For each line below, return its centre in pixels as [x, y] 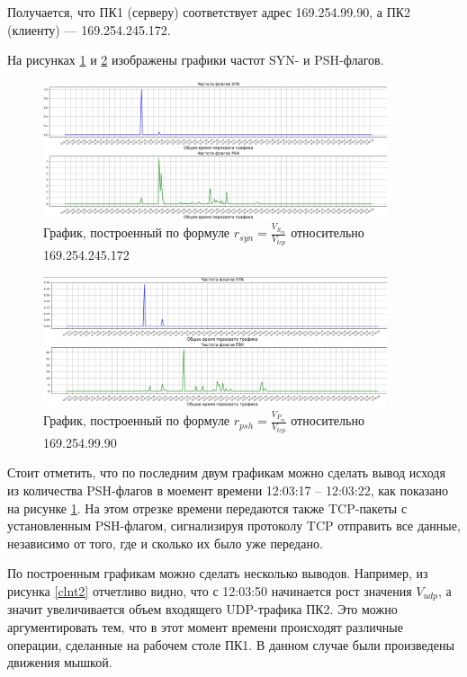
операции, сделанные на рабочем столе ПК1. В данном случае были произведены [231, 644]
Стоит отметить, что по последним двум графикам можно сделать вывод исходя [226, 472]
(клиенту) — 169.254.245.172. [89, 29]
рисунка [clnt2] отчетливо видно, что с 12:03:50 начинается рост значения [210, 591]
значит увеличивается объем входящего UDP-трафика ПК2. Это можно [202, 609]
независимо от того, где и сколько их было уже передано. [165, 543]
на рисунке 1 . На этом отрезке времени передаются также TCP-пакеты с [207, 508]
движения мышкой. [60, 662]
